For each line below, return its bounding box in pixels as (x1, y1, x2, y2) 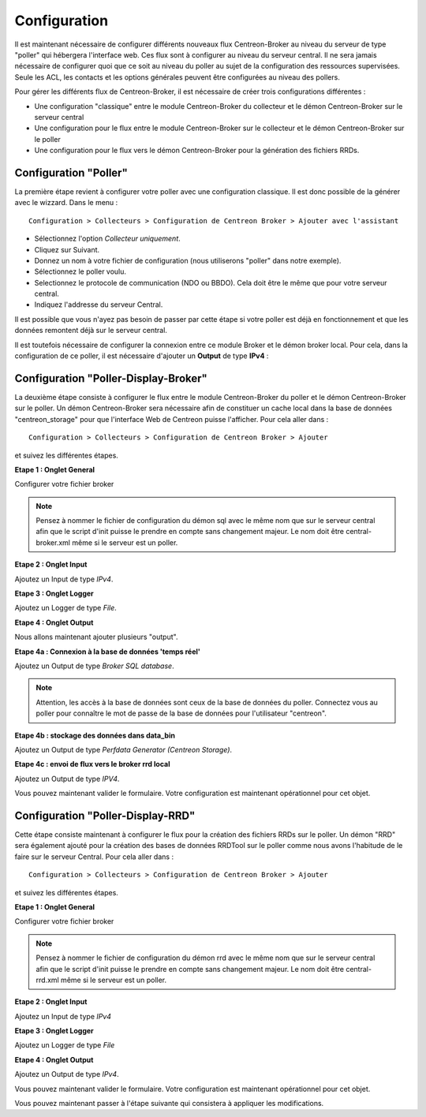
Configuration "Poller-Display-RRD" (14, 809, 196, 822)
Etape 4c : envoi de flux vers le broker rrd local (14, 760, 170, 769)
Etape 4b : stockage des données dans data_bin (14, 730, 175, 740)
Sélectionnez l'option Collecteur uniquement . (34, 233, 181, 244)
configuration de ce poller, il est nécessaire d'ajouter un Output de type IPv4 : (14, 351, 269, 361)
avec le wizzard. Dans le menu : (14, 198, 118, 207)
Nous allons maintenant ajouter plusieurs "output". (14, 632, 178, 642)
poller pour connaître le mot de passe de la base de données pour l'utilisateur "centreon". (35, 708, 327, 718)
